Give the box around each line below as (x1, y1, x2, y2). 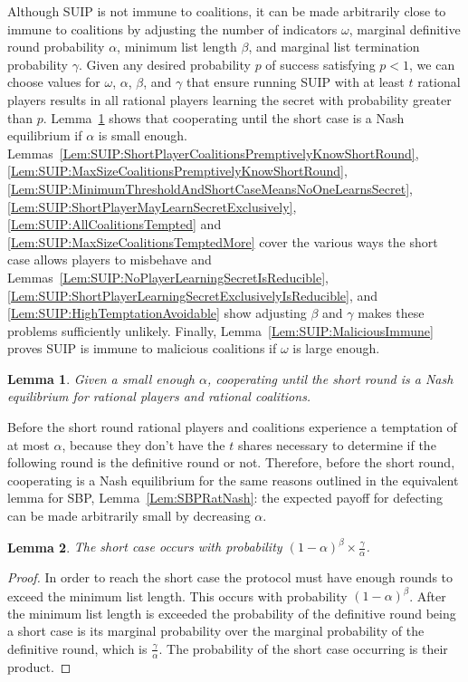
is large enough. (292, 339, 380, 358)
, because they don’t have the (62, 435, 225, 454)
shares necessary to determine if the (237, 435, 436, 454)
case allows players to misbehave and (7, 250, 212, 269)
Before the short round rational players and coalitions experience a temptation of (7, 418, 457, 437)
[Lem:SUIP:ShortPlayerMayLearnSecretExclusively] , (7, 197, 297, 216)
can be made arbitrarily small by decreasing (7, 506, 251, 525)
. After (409, 586, 446, 605)
